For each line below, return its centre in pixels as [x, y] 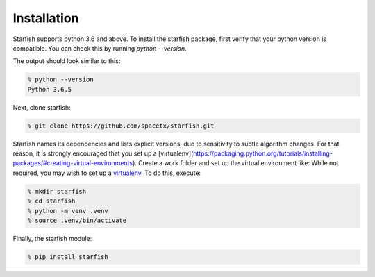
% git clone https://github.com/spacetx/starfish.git [121, 126]
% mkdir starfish [57, 191]
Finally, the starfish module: [52, 238]
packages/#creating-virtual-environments [73, 163]
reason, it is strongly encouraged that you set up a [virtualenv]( [103, 153]
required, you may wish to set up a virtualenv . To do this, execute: [107, 173]
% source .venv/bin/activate [77, 220]
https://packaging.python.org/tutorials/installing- [263, 153]
